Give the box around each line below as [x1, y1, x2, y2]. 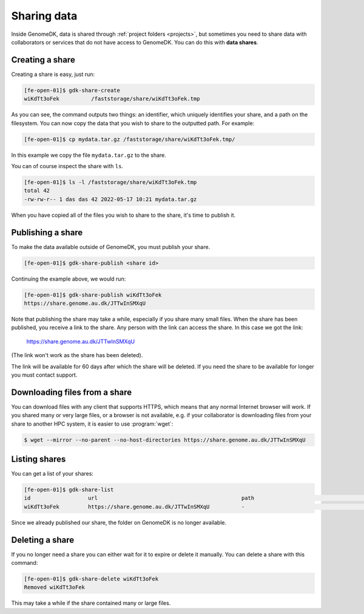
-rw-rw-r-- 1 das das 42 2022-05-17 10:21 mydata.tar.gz [24, 196, 197, 203]
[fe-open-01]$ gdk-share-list [24, 486, 114, 493]
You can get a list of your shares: [11, 470, 94, 477]
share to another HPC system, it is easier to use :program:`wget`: [11, 420, 174, 428]
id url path [24, 495, 255, 502]
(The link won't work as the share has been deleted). [11, 352, 143, 359]
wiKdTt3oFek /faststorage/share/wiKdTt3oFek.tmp [24, 95, 200, 103]
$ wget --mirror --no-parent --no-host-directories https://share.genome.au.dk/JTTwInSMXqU [24, 436, 306, 443]
